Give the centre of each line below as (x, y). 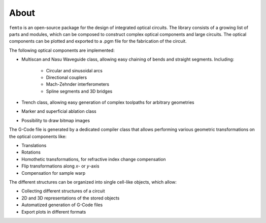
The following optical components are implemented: (62, 50)
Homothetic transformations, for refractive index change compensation (94, 159)
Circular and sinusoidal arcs (74, 70)
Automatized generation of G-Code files (62, 205)
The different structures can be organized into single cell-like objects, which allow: (93, 182)
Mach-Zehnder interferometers (78, 84)
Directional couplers (66, 77)
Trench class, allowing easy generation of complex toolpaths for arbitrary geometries (108, 102)
